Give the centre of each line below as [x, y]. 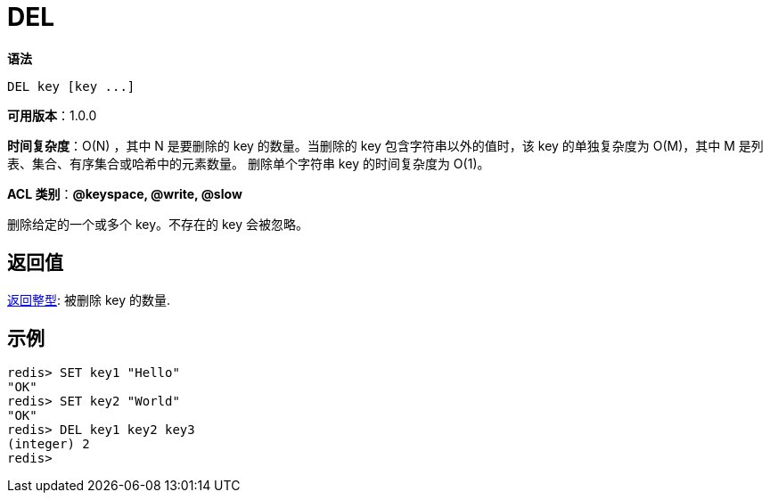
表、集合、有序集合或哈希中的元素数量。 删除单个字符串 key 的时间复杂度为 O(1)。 [249, 163]
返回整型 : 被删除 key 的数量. [89, 299]
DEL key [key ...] [71, 86]
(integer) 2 [49, 444]
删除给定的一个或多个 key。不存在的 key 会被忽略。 [158, 224]
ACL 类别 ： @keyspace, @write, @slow [125, 193]
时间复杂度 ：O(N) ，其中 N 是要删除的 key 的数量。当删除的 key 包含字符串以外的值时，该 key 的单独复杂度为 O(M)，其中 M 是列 [385, 145]
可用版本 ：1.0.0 [52, 115]
